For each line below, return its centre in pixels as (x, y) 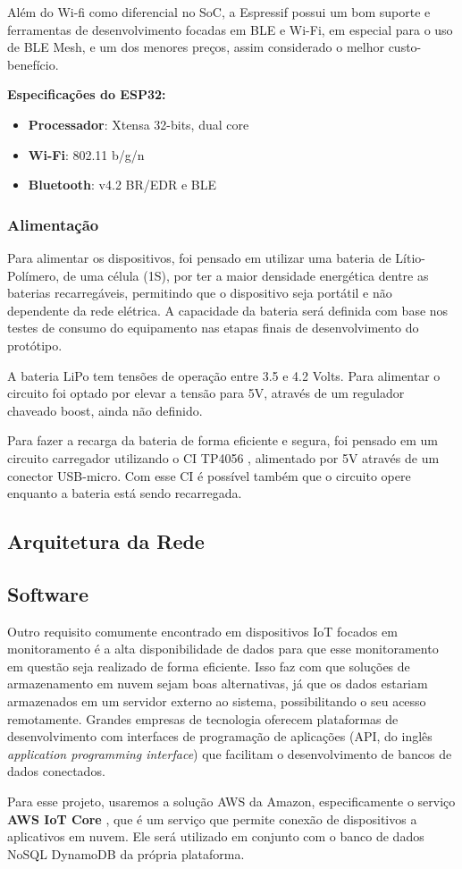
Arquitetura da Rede (106, 541)
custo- (405, 47)
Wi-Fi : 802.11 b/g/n (86, 154)
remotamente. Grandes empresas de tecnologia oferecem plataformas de (203, 718)
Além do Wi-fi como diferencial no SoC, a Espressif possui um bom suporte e (219, 12)
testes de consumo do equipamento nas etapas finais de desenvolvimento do (213, 328)
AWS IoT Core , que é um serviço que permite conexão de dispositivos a (212, 818)
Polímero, (34, 275)
